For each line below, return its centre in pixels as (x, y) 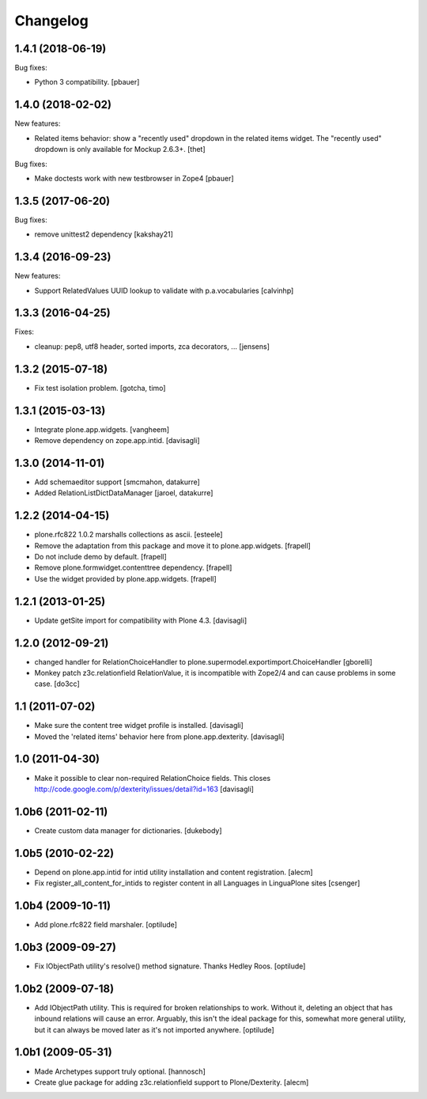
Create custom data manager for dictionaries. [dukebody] (128, 830)
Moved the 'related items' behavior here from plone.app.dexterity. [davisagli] (159, 737)
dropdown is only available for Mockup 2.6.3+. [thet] (120, 150)
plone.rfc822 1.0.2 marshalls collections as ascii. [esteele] (128, 535)
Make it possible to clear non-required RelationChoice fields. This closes (153, 778)
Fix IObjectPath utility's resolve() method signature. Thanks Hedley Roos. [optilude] (170, 966)
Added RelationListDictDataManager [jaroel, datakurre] (124, 493)
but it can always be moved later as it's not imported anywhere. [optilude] (154, 1029)
